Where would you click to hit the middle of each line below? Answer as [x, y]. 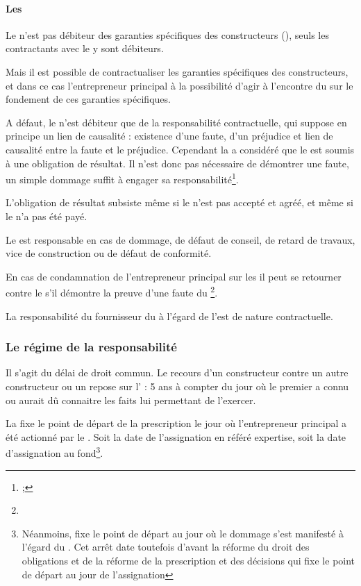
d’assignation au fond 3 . [54, 452]
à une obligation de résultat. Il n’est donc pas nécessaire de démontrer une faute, [177, 163]
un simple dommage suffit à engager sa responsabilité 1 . [122, 178]
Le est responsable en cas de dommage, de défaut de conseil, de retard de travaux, [180, 239]
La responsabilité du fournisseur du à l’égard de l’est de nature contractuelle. [169, 316]
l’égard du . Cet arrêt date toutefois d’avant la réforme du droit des [166, 547]
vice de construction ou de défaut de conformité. [109, 253]
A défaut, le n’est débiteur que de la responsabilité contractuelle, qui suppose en [176, 122]
